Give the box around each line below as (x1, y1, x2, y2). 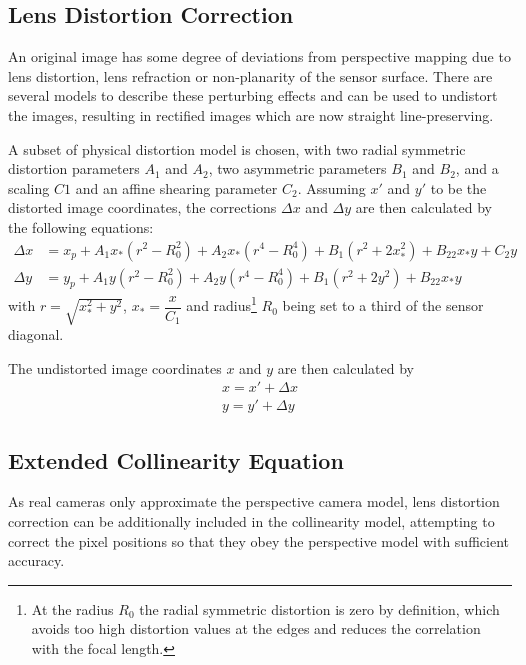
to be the (430, 177, 487, 198)
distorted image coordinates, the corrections (8, 197, 277, 218)
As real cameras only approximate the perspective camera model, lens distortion (8, 491, 500, 512)
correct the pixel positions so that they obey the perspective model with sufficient (8, 530, 509, 551)
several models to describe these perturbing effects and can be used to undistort (8, 85, 498, 106)
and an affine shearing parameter (75, 177, 278, 198)
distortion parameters (8, 158, 140, 179)
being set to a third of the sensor (282, 295, 484, 316)
